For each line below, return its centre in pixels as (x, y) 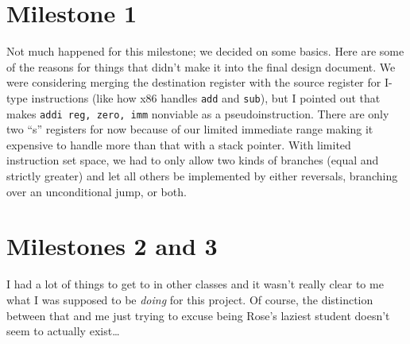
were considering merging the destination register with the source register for (194, 82)
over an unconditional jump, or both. (97, 191)
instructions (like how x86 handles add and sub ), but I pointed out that (206, 97)
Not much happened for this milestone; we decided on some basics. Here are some (205, 51)
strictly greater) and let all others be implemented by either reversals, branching (202, 176)
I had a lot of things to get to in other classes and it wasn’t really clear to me (195, 284)
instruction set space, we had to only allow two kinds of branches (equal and (193, 160)
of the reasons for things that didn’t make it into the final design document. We (201, 66)
